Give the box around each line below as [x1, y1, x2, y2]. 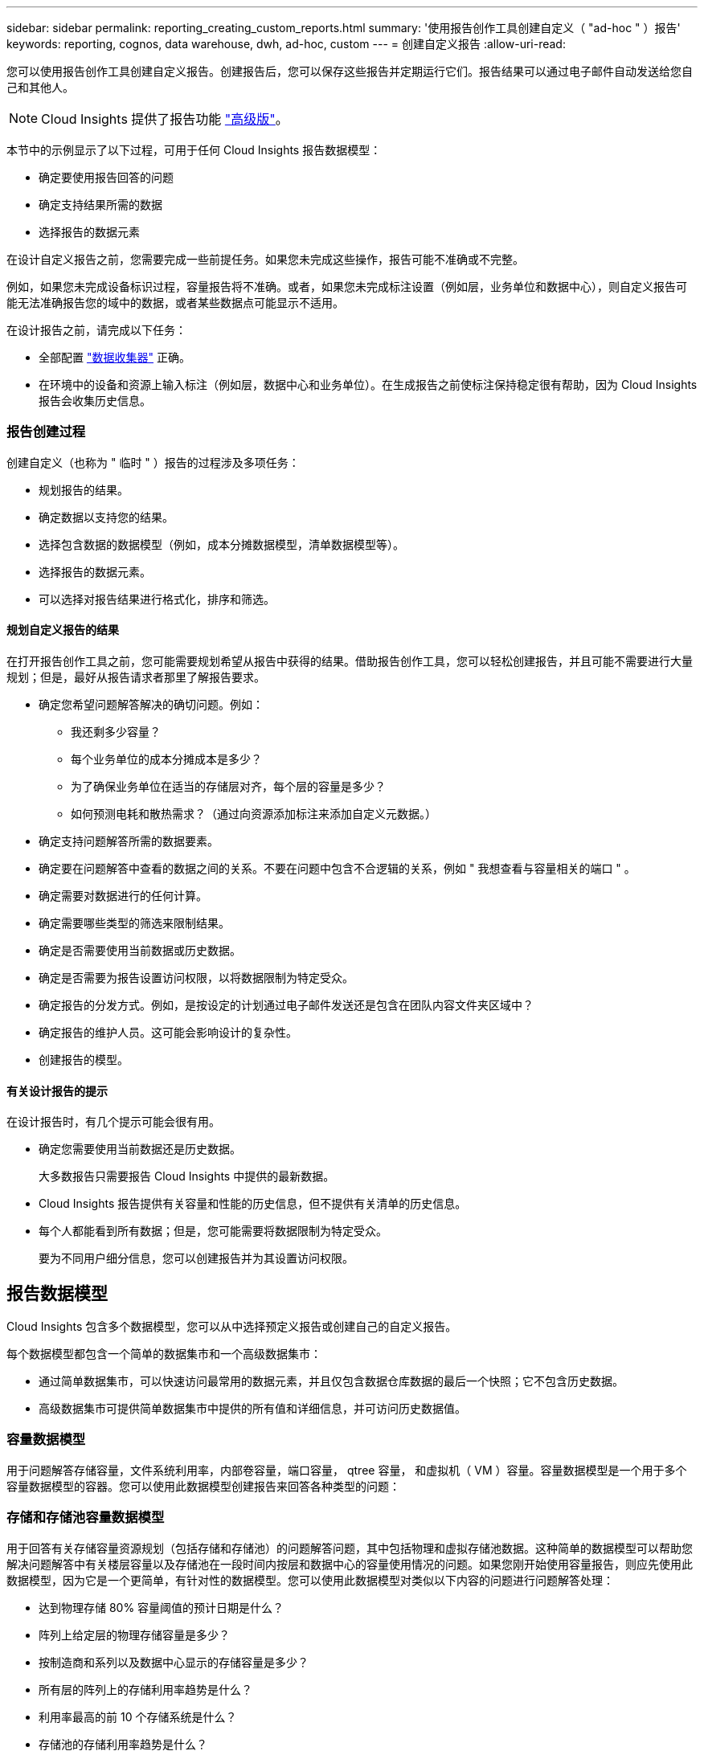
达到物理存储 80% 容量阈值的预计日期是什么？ [39, 1600, 284, 1614]
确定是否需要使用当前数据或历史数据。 [39, 943, 241, 957]
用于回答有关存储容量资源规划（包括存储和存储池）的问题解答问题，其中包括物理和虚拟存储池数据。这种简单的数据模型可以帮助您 [6, 1540, 693, 1555]
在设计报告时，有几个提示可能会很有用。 [6, 1115, 220, 1129]
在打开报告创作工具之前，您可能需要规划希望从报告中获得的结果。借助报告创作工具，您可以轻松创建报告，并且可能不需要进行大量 [6, 653, 693, 668]
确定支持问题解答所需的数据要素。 [39, 833, 219, 848]
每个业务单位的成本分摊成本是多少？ [71, 751, 262, 766]
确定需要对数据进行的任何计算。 [39, 888, 207, 902]
